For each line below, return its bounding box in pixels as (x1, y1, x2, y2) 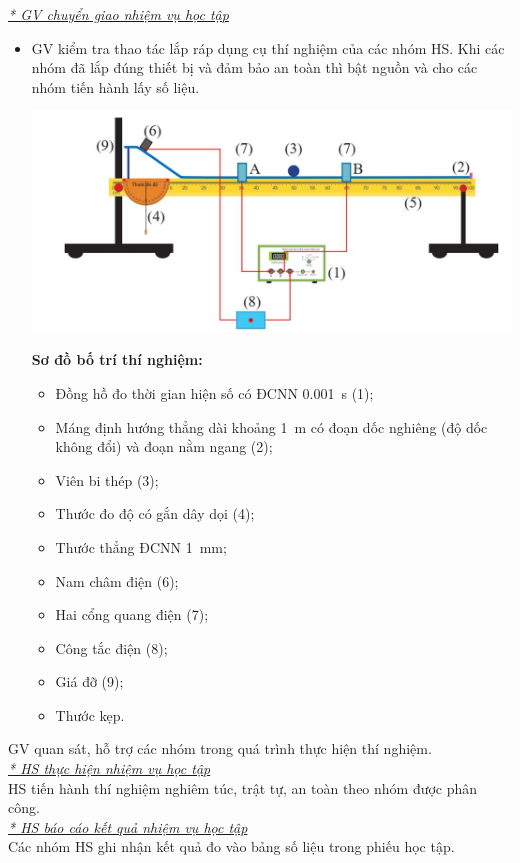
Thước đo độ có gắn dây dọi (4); (55, 503, 255, 524)
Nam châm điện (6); (55, 570, 179, 591)
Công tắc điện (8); (55, 637, 168, 658)
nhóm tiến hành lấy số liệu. (31, 76, 200, 97)
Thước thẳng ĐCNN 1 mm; (55, 536, 227, 557)
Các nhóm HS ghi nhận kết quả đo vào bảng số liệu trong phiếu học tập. (8, 836, 455, 857)
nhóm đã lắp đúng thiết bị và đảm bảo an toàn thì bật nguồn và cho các (31, 57, 478, 78)
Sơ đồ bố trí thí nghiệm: (31, 349, 203, 370)
